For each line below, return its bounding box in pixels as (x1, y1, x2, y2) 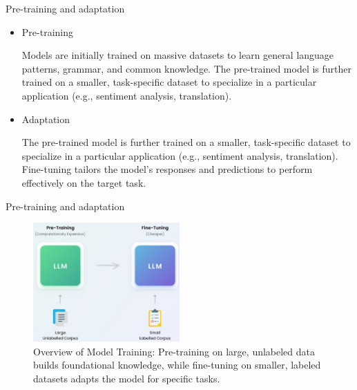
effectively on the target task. (21, 175, 146, 189)
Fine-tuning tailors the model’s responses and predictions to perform (21, 162, 313, 176)
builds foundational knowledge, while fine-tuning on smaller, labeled (33, 357, 321, 372)
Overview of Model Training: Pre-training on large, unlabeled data (33, 344, 316, 358)
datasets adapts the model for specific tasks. (33, 371, 220, 386)
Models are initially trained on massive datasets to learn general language (21, 48, 334, 62)
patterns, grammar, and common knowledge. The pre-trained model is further (21, 61, 352, 75)
